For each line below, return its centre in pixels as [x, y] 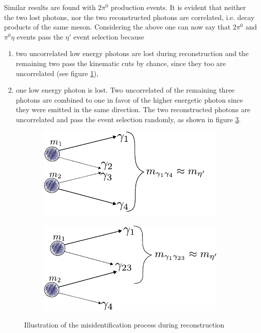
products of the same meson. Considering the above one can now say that [117, 27]
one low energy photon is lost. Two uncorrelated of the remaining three [125, 90]
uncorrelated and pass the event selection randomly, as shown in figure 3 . [128, 119]
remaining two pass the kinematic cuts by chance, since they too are [121, 63]
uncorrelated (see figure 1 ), [57, 73]
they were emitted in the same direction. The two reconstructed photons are [133, 109]
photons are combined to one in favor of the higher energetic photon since [129, 99]
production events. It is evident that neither [178, 7]
